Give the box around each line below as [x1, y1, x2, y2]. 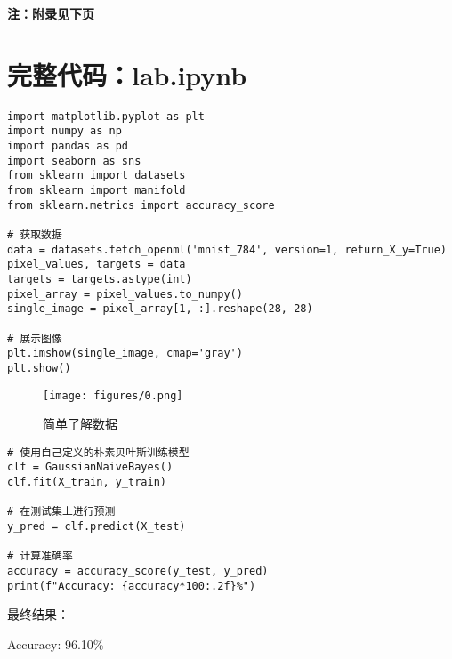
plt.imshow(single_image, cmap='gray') [7, 347, 243, 360]
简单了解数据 [43, 414, 117, 433]
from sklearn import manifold [7, 184, 186, 197]
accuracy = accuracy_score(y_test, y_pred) [7, 565, 269, 578]
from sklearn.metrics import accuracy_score [7, 198, 275, 212]
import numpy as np [7, 125, 122, 138]
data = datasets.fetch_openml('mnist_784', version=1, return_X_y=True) [7, 243, 447, 256]
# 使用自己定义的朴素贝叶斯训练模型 [7, 446, 190, 459]
